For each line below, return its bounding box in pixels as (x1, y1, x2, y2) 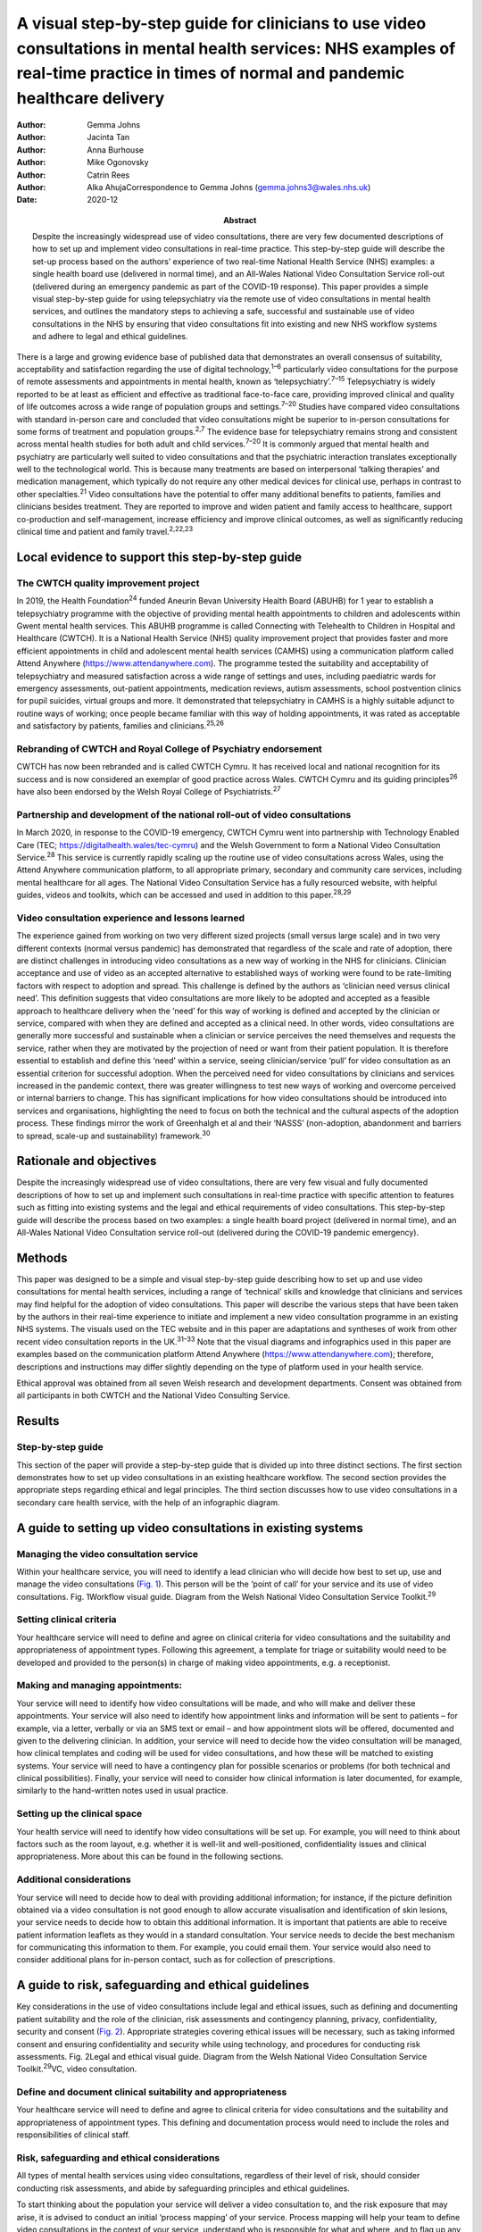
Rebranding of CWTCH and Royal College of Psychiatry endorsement (16, 742, 323, 754)
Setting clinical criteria (16, 1613, 117, 1626)
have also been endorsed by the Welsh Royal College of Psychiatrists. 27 (16, 785, 281, 797)
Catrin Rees (87, 170, 130, 180)
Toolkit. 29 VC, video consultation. (16, 2062, 137, 2075)
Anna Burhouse (87, 144, 145, 155)
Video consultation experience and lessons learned (16, 912, 245, 924)
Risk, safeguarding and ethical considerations (16, 2152, 220, 2164)
